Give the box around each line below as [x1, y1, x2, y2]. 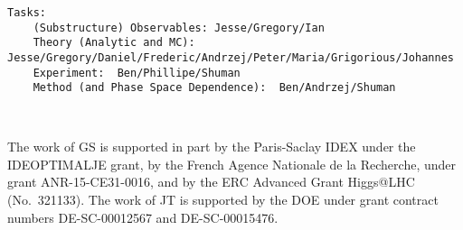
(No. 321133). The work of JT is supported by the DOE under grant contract [7, 190, 439, 209]
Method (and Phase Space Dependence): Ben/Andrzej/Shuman [33, 81, 396, 95]
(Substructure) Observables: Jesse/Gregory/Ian [33, 21, 325, 34]
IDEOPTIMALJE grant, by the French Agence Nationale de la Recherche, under [7, 154, 456, 173]
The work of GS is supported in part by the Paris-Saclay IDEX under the [7, 137, 416, 156]
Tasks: [7, 6, 46, 19]
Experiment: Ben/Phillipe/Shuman [33, 66, 241, 79]
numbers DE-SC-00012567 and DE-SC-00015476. [7, 207, 279, 226]
